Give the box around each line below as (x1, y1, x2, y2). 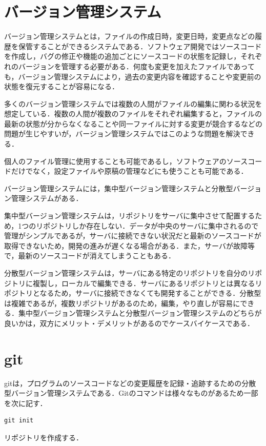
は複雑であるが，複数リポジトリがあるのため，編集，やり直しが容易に (4, 297, 240, 308)
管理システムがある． (11, 193, 83, 204)
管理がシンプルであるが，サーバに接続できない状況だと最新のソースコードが (4, 230, 261, 241)
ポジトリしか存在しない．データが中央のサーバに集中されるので (43, 220, 259, 231)
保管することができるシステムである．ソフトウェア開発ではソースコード (18, 40, 262, 51)
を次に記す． (4, 397, 47, 408)
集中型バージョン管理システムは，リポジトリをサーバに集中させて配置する (4, 210, 255, 221)
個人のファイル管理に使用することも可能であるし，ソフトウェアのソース (4, 155, 248, 166)
